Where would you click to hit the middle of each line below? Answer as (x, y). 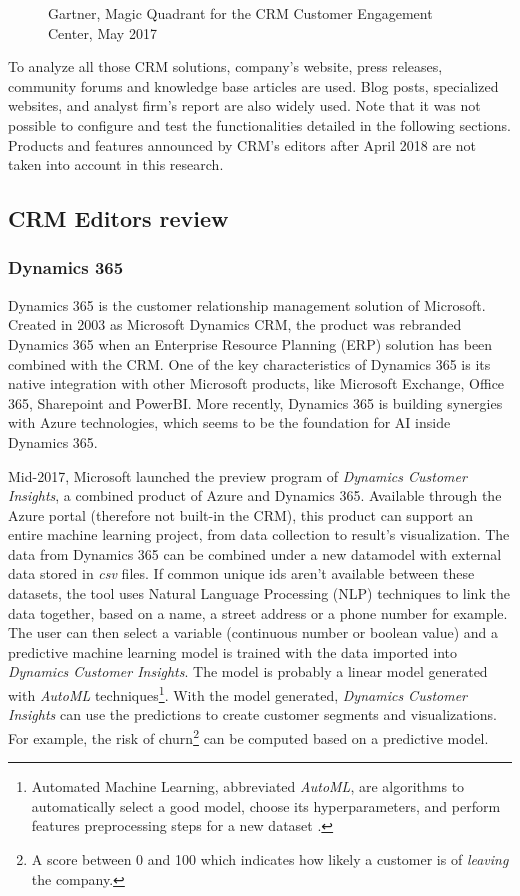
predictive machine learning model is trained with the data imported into (233, 651)
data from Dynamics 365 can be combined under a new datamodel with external (255, 553)
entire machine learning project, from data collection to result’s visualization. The (259, 534)
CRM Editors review (118, 218)
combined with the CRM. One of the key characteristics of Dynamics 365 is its (249, 363)
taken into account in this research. (116, 164)
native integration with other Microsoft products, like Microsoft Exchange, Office (256, 383)
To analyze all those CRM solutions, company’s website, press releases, (225, 66)
